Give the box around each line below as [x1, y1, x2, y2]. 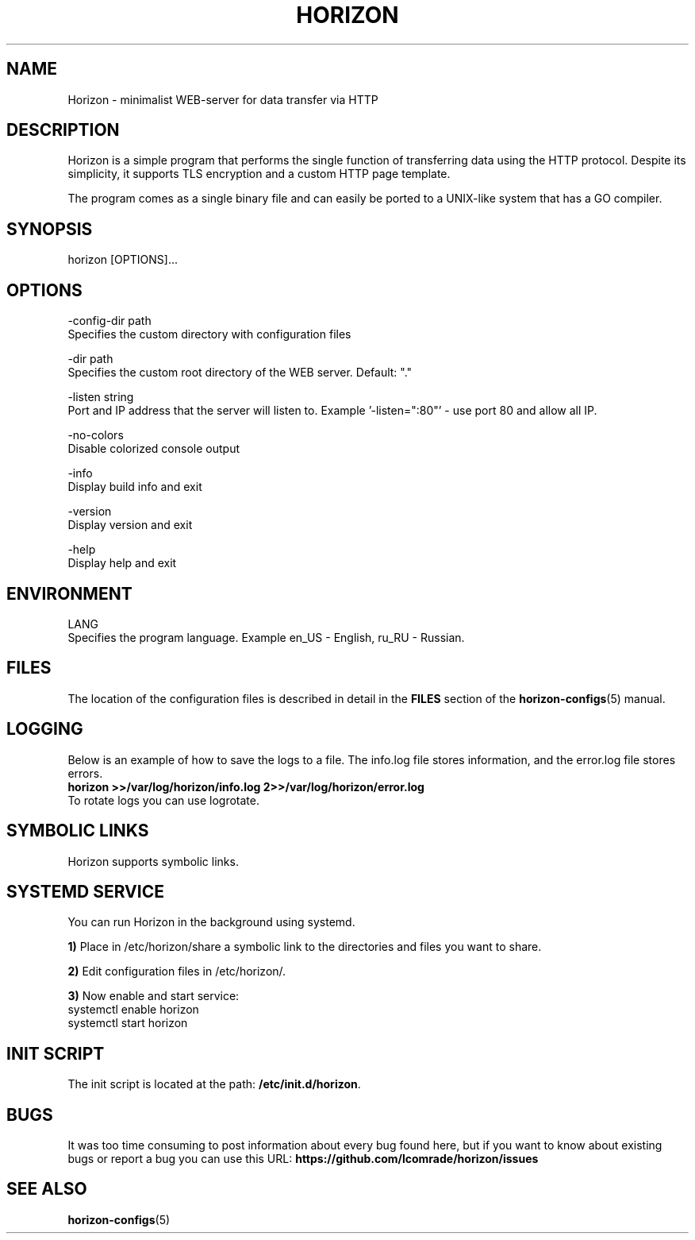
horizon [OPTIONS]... [67, 253, 178, 267]
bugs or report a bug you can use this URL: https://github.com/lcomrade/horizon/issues [67, 1152, 539, 1166]
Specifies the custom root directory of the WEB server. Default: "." [67, 365, 413, 380]
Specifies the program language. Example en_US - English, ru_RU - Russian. [67, 630, 465, 644]
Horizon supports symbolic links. [67, 854, 239, 868]
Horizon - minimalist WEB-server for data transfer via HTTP [67, 92, 378, 106]
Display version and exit [67, 518, 193, 532]
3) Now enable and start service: [67, 989, 240, 1003]
